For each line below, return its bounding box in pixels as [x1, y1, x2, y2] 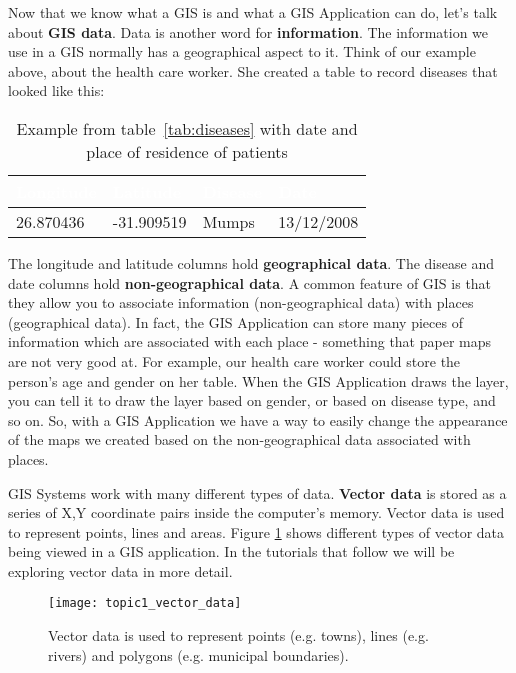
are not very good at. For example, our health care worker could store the [8, 350, 461, 371]
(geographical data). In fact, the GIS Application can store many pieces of [8, 311, 463, 332]
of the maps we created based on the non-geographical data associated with [8, 429, 471, 450]
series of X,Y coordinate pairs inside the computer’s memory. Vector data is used [8, 502, 505, 523]
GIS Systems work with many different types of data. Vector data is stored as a [8, 482, 507, 503]
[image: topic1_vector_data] [48, 596, 242, 611]
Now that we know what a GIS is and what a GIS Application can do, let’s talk [8, 2, 498, 22]
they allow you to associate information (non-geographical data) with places [8, 292, 474, 313]
